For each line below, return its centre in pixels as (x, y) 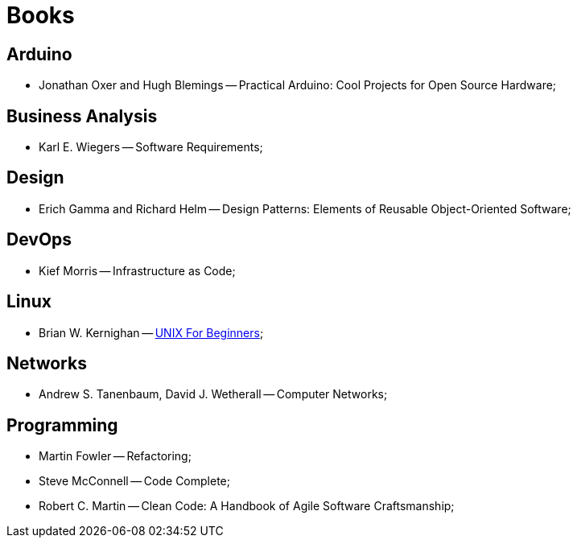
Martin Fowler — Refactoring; (115, 456)
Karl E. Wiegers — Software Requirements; (151, 147)
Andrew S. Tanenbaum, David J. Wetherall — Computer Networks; (213, 394)
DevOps (39, 240)
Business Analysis (82, 116)
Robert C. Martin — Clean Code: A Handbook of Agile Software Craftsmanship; (247, 506)
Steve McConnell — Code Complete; (134, 481)
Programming (62, 425)
